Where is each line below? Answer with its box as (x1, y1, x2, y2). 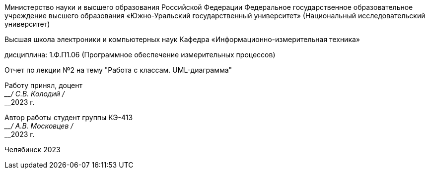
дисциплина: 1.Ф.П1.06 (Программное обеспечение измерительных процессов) (4, 50, 276, 59)
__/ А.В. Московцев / (4, 122, 73, 130)
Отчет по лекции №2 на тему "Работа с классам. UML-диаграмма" (4, 66, 232, 74)
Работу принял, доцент (4, 81, 83, 89)
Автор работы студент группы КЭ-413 (4, 113, 133, 122)
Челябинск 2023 (4, 145, 61, 154)
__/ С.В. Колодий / (4, 89, 65, 98)
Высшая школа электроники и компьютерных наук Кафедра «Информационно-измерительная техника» (4, 35, 360, 43)
